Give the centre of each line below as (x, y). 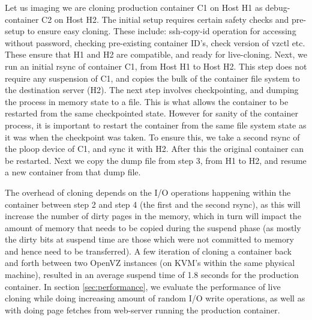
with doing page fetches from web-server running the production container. (142, 309)
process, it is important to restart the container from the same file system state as (156, 125)
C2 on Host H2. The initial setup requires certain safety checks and (165, 19)
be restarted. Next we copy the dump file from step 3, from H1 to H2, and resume (156, 160)
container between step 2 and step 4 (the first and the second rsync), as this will (153, 204)
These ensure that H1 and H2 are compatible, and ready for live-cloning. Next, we (156, 54)
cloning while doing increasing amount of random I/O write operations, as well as (155, 298)
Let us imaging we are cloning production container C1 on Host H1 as (134, 7)
